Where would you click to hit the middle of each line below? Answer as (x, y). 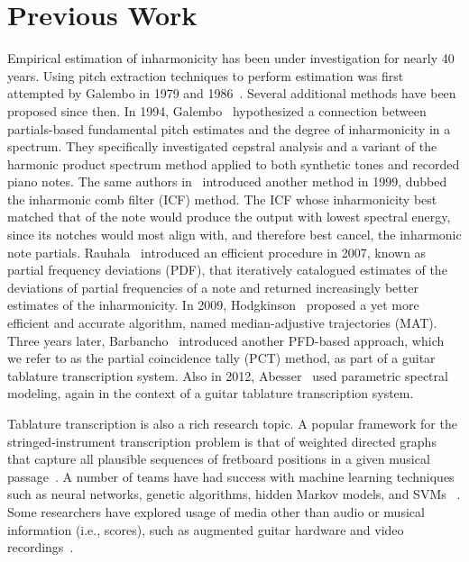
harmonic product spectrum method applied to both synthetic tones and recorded (234, 163)
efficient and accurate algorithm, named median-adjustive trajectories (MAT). (222, 323)
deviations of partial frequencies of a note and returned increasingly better (213, 287)
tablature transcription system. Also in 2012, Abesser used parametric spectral (228, 375)
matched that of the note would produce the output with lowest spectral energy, (229, 217)
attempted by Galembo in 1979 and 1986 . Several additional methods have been (232, 93)
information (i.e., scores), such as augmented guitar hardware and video (206, 529)
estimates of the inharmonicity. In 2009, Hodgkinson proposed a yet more (213, 305)
